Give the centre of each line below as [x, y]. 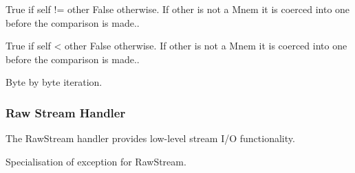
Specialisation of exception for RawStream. [96, 161]
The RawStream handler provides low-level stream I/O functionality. [150, 138]
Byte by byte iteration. [54, 82]
